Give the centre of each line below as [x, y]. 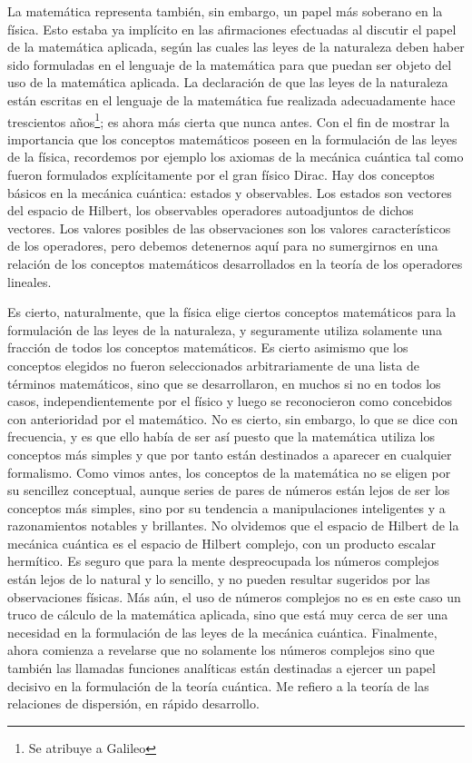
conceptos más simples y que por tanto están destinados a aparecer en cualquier [230, 454]
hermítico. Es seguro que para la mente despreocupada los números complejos [223, 561]
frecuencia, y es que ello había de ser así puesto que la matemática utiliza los [221, 436]
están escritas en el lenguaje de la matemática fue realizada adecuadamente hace [231, 99]
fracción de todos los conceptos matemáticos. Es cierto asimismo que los [208, 347]
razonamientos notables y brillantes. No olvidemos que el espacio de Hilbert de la [233, 525]
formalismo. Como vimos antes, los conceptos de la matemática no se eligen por [229, 472]
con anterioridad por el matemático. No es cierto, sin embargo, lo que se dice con [233, 418]
